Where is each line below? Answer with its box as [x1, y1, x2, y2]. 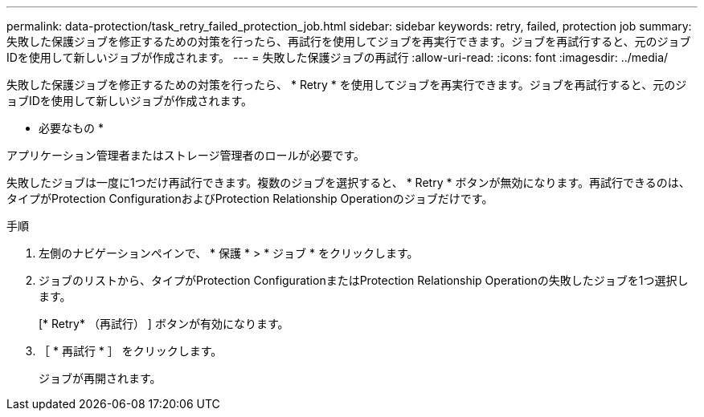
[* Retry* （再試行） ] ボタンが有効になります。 [39, 317, 289, 330]
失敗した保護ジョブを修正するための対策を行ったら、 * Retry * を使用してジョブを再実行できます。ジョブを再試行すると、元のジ [6, 78, 687, 91]
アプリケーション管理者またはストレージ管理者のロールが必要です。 [6, 148, 366, 162]
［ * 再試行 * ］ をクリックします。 [39, 344, 223, 358]
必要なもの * [39, 121, 104, 135]
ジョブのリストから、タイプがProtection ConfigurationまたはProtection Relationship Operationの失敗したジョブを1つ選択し [39, 273, 689, 287]
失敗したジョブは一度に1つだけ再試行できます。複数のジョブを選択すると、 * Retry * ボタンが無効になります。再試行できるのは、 [6, 176, 690, 189]
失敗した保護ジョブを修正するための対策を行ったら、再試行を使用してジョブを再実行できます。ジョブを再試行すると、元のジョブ [6, 34, 691, 48]
